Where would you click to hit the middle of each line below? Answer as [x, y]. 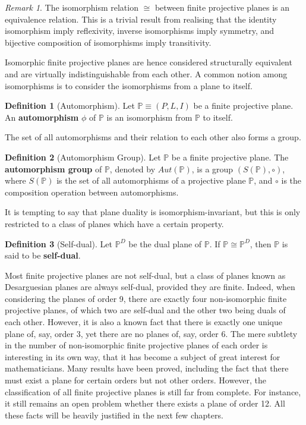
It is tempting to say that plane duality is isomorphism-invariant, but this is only [153, 212]
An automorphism [42, 117]
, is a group [212, 169]
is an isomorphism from [149, 117]
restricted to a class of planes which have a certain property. [114, 223]
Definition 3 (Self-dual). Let [59, 243]
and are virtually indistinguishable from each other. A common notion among [146, 73]
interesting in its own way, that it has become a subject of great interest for [143, 356]
